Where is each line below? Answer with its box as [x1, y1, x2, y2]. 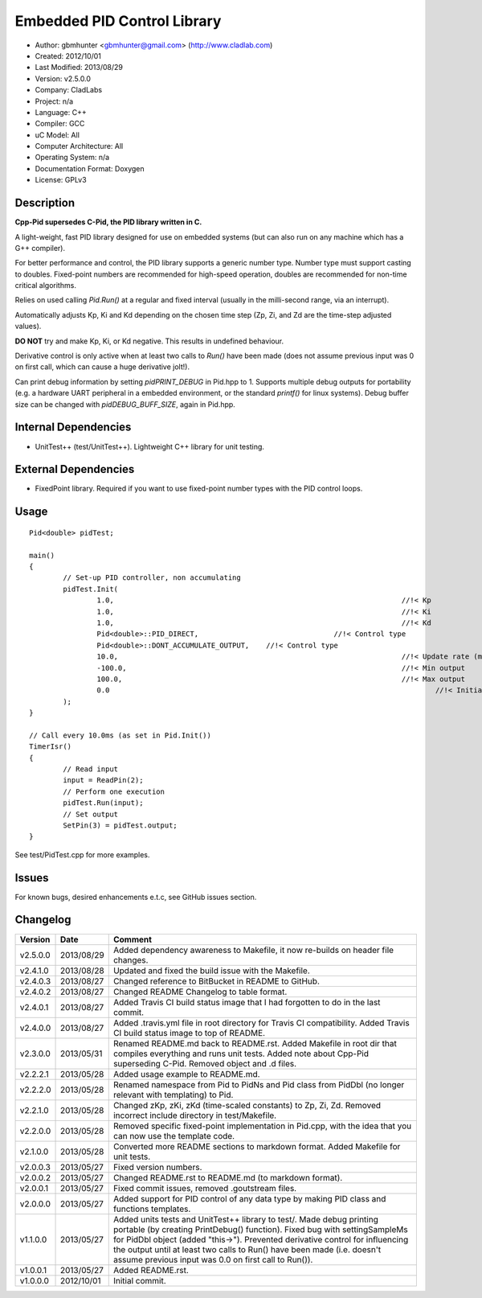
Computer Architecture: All [35, 142, 124, 151]
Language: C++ [35, 107, 88, 117]
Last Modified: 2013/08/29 [35, 63, 124, 72]
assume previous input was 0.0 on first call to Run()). [112, 1254, 313, 1265]
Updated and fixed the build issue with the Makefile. [112, 965, 310, 976]
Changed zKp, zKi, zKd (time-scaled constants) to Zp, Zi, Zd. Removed [112, 1099, 382, 1111]
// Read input [63, 765, 119, 774]
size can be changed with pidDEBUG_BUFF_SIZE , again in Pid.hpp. [14, 399, 236, 409]
